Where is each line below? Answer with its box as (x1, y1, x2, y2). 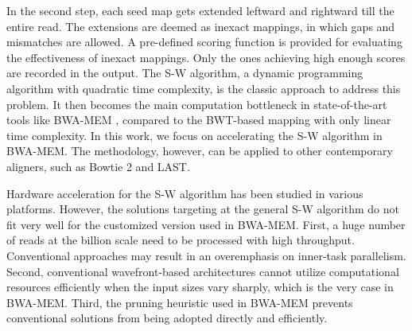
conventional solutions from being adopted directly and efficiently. (6, 310, 328, 326)
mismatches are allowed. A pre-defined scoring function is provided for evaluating (6, 33, 402, 50)
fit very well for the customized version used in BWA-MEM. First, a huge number (6, 216, 406, 232)
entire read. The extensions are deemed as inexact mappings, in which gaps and (6, 18, 395, 34)
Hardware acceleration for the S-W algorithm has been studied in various (6, 185, 363, 201)
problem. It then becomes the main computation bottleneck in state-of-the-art (6, 95, 387, 112)
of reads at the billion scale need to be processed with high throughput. (6, 232, 355, 248)
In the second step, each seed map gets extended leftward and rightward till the (6, 2, 395, 18)
